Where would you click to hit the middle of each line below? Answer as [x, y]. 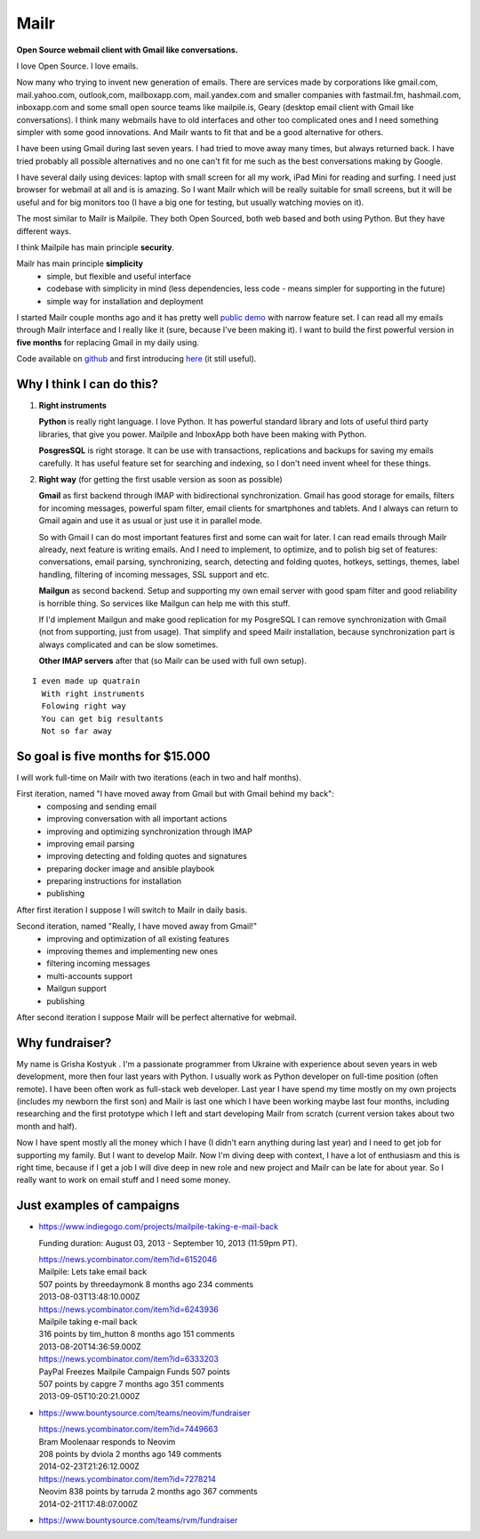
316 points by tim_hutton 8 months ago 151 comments [137, 1334]
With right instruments [93, 693]
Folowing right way [84, 706]
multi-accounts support [90, 976]
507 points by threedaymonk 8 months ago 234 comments [146, 1284]
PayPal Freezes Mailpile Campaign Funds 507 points [134, 1372]
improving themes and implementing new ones [132, 952]
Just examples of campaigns [98, 1206]
